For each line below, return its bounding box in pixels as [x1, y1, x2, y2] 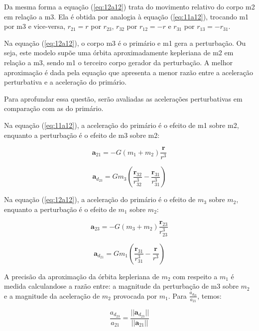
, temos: [197, 290, 222, 301]
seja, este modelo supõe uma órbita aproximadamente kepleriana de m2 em [4, 47, 234, 58]
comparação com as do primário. [4, 103, 104, 113]
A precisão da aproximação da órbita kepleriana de [4, 271, 159, 281]
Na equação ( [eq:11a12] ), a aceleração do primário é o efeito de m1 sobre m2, [4, 119, 239, 130]
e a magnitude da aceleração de [4, 290, 100, 301]
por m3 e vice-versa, [4, 21, 66, 31]
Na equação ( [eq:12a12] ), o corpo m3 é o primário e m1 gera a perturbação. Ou [4, 37, 246, 48]
